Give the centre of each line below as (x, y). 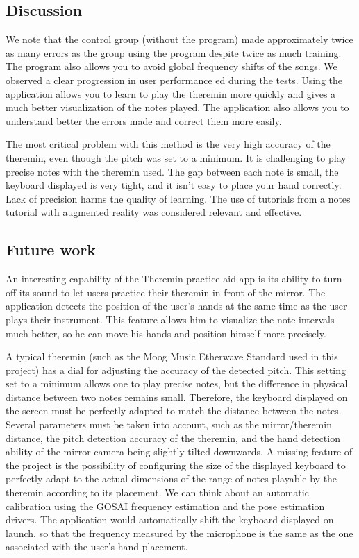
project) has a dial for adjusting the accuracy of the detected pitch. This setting (176, 370)
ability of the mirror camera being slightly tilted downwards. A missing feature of (179, 451)
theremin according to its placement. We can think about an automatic (157, 492)
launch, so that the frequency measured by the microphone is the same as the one (179, 533)
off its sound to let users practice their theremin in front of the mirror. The (166, 292)
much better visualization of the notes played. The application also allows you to (177, 107)
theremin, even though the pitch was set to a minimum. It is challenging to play (176, 157)
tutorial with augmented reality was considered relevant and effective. (154, 212)
